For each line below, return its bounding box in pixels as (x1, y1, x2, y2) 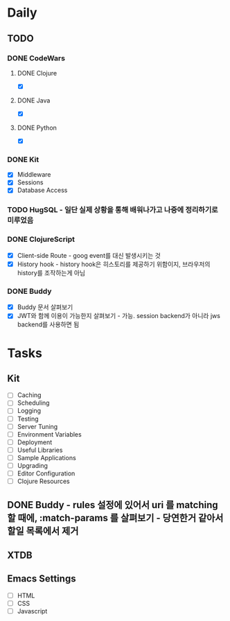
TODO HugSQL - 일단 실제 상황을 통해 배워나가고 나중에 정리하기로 (7, 205, 218, 215)
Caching (17, 391, 42, 399)
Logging (17, 407, 42, 415)
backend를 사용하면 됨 (17, 320, 80, 329)
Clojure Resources (17, 477, 71, 485)
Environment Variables (17, 430, 82, 438)
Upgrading (17, 461, 48, 469)
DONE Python (17, 123, 57, 132)
